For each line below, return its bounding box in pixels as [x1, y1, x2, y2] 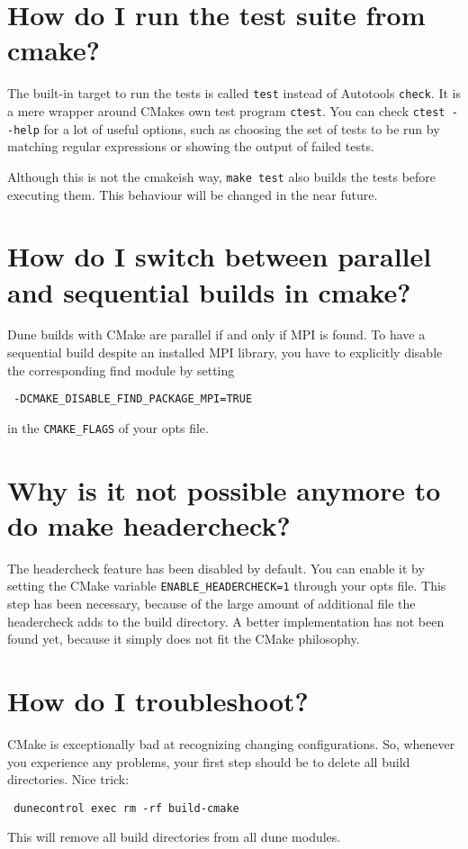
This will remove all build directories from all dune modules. [7, 827, 341, 846]
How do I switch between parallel [7, 238, 432, 275]
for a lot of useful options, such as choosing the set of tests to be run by [43, 119, 440, 138]
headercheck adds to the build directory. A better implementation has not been [7, 611, 445, 630]
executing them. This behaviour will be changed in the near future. [7, 185, 378, 203]
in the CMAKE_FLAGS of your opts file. [7, 418, 209, 437]
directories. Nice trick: [7, 770, 130, 789]
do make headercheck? [7, 506, 291, 543]
